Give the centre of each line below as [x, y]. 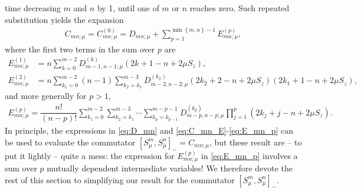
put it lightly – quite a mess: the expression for [90, 155]
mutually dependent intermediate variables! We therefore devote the [170, 168]
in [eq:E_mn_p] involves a [250, 155]
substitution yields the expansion [64, 19]
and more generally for [46, 96]
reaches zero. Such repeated [239, 8]
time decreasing [33, 8]
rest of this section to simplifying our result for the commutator [120, 179]
